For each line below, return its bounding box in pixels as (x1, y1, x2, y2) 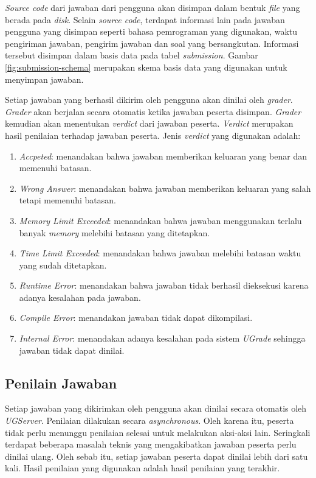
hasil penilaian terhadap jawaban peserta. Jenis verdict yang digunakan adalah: (5, 128, 301, 141)
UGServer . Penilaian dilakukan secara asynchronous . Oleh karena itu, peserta (5, 414, 294, 427)
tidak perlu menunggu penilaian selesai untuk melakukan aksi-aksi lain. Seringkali (5, 426, 311, 438)
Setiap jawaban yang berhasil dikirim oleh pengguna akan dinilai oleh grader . (5, 93, 293, 106)
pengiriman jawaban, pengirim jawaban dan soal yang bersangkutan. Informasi (5, 37, 299, 49)
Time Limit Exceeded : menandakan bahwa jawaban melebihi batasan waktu (19, 247, 301, 259)
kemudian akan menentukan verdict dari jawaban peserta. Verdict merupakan (5, 117, 294, 130)
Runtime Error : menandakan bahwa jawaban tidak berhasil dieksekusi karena (19, 279, 309, 292)
